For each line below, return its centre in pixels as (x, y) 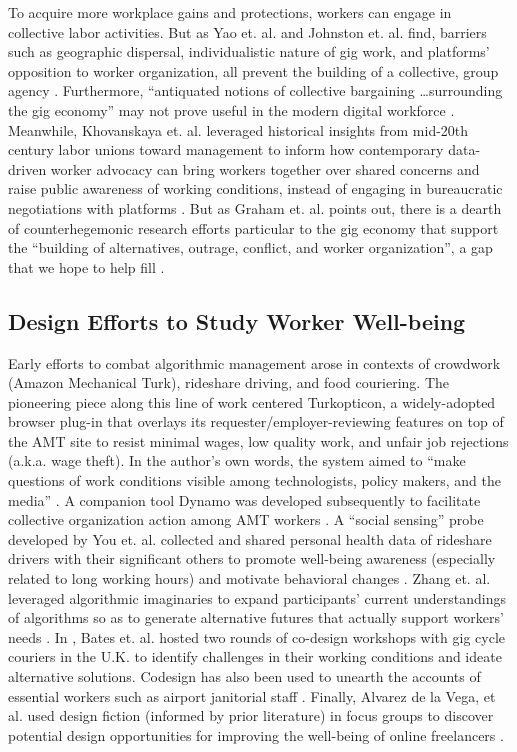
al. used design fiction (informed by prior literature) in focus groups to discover (251, 715)
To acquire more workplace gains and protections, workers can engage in (230, 12)
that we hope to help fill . (86, 266)
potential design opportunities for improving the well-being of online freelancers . (256, 734)
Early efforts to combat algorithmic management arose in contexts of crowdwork (254, 362)
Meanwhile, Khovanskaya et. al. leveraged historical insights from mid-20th (238, 129)
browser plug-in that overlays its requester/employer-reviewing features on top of (256, 421)
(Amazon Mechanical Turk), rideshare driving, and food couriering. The (228, 382)
